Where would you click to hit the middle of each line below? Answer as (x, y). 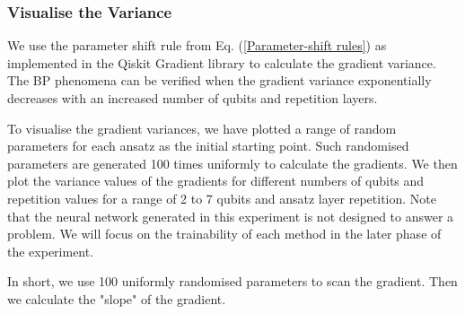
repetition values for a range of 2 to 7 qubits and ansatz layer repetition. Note (222, 198)
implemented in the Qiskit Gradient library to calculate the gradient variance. (222, 62)
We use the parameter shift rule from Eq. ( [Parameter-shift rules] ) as (197, 45)
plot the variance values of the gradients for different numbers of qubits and (216, 181)
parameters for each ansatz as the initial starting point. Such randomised (208, 146)
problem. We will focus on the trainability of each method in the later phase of (224, 234)
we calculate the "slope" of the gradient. (117, 298)
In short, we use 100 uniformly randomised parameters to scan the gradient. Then (232, 281)
